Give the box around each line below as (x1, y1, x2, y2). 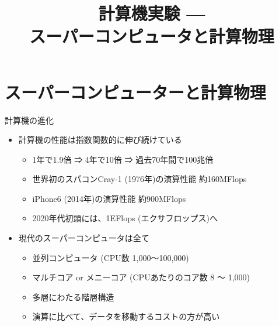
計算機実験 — (98, 1, 205, 25)
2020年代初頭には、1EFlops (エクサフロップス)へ (32, 212, 218, 224)
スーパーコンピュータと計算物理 (29, 24, 274, 48)
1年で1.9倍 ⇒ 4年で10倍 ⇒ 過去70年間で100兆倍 (32, 153, 214, 165)
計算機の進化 (5, 114, 54, 126)
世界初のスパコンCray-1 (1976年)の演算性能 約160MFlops (32, 173, 247, 185)
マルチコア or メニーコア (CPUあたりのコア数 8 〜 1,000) (32, 271, 250, 283)
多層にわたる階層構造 (32, 290, 114, 303)
